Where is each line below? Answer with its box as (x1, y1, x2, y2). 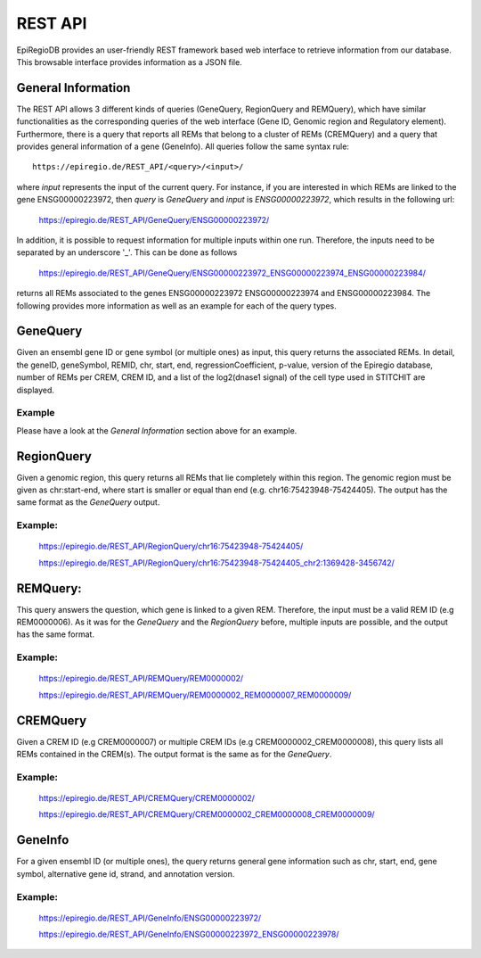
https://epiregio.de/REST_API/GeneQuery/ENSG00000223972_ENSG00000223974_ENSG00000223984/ (38, 268, 427, 278)
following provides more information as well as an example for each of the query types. (16, 300, 338, 311)
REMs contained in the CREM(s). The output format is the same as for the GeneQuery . (16, 749, 332, 760)
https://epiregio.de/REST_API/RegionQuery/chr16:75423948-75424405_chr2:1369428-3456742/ (38, 557, 395, 568)
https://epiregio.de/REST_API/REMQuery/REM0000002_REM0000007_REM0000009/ (38, 690, 352, 700)
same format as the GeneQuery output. (16, 497, 160, 508)
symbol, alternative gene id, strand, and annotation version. (16, 868, 235, 879)
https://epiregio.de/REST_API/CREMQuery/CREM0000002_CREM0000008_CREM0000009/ (38, 809, 375, 820)
